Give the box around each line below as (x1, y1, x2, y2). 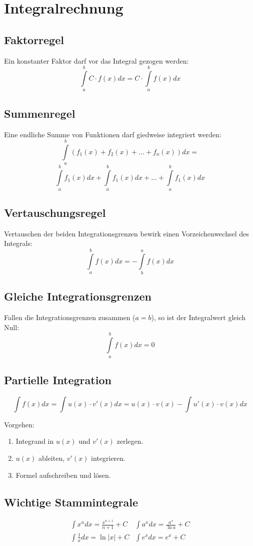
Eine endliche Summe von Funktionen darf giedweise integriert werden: (4, 129, 221, 139)
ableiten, (38, 453, 65, 463)
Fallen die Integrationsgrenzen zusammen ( (4, 312, 135, 323)
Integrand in (15, 436, 54, 446)
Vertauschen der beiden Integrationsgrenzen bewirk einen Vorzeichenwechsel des (4, 228, 249, 238)
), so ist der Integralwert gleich (151, 312, 246, 323)
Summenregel (4, 105, 75, 121)
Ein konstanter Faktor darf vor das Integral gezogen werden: (4, 55, 189, 66)
